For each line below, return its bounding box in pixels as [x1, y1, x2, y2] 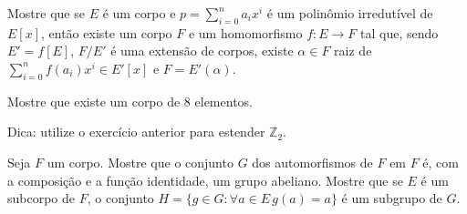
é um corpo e [102, 4, 176, 22]
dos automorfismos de [252, 152, 373, 171]
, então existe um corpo [41, 23, 172, 42]
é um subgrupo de [341, 189, 442, 208]
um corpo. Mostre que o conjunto [47, 152, 233, 171]
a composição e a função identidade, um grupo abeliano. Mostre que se [7, 170, 403, 189]
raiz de [334, 41, 372, 60]
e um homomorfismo [188, 23, 303, 42]
